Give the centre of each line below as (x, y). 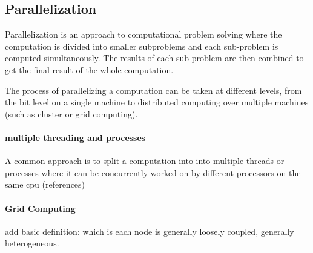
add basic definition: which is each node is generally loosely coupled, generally (150, 231)
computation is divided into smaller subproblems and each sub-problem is (142, 46)
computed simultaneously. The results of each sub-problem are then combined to (154, 58)
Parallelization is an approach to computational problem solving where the (143, 34)
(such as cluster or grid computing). (71, 113)
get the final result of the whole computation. (89, 69)
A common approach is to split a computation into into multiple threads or (145, 161)
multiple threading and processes (75, 137)
